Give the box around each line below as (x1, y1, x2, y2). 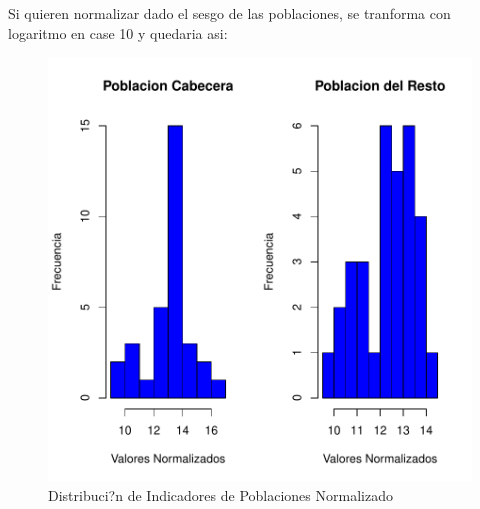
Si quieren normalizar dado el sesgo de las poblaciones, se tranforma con (8, 3, 451, 23)
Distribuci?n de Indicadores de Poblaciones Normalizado (48, 484, 393, 505)
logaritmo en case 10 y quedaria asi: (8, 22, 228, 43)
